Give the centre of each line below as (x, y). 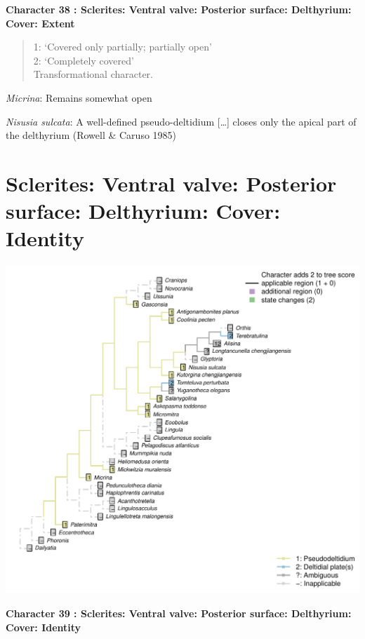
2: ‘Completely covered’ (84, 60)
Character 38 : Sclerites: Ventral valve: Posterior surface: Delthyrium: (179, 9)
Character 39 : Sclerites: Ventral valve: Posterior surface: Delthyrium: (179, 613)
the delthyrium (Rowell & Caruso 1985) (91, 135)
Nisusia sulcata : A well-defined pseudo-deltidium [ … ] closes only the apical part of (181, 121)
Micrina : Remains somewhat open (79, 97)
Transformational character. (93, 74)
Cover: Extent (40, 23)
